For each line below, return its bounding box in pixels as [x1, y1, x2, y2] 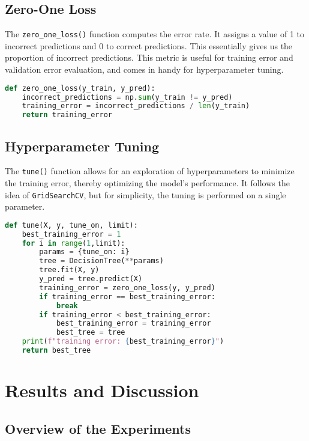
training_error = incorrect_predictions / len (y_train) [22, 102, 250, 111]
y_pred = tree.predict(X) [39, 275, 143, 284]
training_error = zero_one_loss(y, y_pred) [39, 283, 215, 292]
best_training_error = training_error [56, 319, 211, 328]
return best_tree [22, 346, 91, 355]
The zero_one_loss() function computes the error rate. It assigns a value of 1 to [5, 28, 305, 40]
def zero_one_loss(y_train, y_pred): [5, 84, 155, 93]
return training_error [22, 111, 112, 120]
